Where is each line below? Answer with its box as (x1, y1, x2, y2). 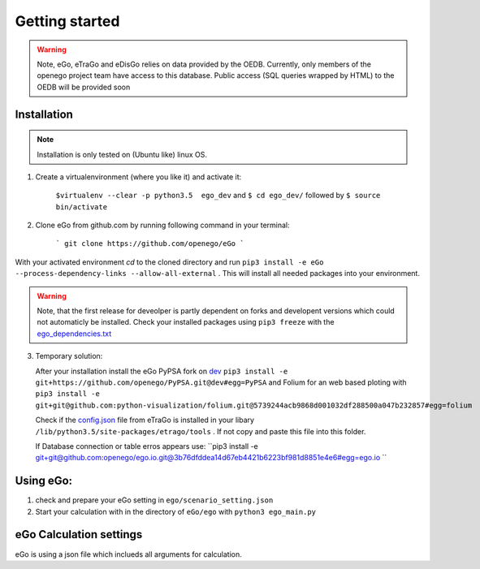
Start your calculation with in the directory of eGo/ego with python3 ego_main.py (35, 506, 317, 516)
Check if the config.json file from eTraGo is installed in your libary (35, 415, 255, 425)
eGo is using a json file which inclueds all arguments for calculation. (15, 549, 243, 559)
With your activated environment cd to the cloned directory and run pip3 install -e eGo (15, 256, 324, 267)
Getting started (15, 12, 120, 30)
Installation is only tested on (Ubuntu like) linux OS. (37, 149, 207, 159)
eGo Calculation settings (15, 528, 143, 541)
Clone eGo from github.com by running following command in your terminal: (35, 220, 290, 231)
